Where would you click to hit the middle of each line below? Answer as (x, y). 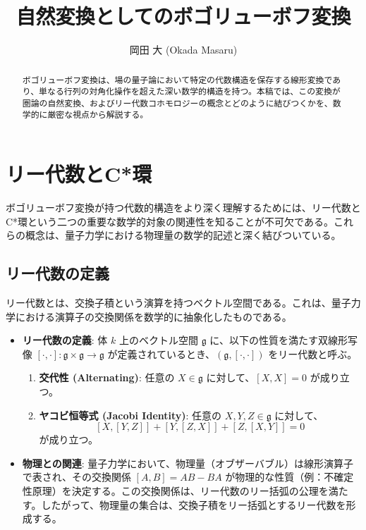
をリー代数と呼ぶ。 (313, 353)
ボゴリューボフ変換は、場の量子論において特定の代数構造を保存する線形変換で (177, 79)
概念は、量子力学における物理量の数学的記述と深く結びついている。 (183, 235)
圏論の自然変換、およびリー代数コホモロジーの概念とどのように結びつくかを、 (177, 103)
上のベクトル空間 (158, 340)
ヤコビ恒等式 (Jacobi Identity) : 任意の (130, 415)
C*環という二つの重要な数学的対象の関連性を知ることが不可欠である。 (170, 221)
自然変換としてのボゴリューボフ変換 (183, 16)
